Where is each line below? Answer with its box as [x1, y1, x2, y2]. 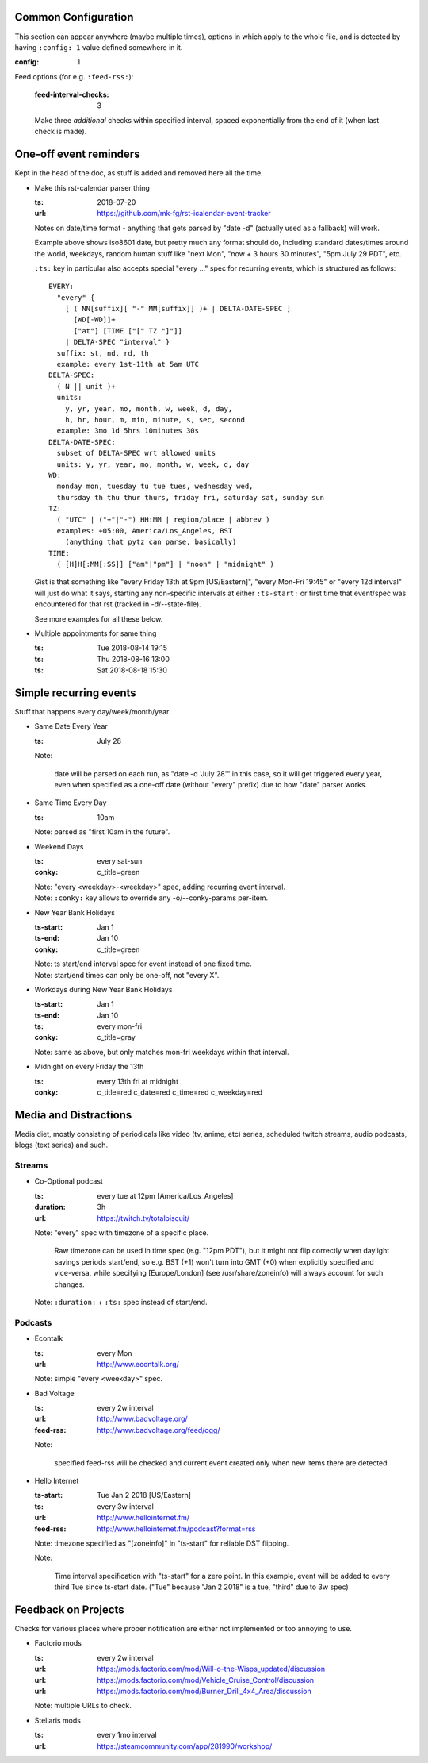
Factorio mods [34, 1638, 82, 1648]
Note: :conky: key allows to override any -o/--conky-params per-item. [34, 893, 269, 903]
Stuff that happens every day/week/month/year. [14, 707, 171, 717]
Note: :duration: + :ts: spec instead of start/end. [34, 1297, 208, 1307]
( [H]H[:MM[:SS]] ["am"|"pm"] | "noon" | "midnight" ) [56, 560, 275, 569]
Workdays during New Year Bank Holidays [34, 984, 173, 994]
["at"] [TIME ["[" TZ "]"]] [73, 326, 182, 335]
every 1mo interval [97, 1730, 158, 1740]
